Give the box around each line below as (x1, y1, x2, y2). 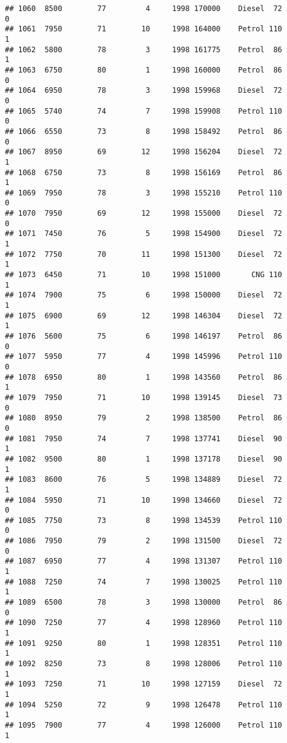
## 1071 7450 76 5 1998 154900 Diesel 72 (5, 229, 283, 238)
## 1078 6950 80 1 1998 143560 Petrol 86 (5, 372, 283, 382)
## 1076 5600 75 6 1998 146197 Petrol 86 (5, 332, 283, 340)
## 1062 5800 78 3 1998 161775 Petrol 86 (5, 45, 283, 54)
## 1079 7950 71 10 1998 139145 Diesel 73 (5, 393, 283, 402)
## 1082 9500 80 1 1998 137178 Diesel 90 (5, 454, 283, 463)
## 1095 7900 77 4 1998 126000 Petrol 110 (5, 720, 283, 729)
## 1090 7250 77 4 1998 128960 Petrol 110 (5, 618, 283, 627)
